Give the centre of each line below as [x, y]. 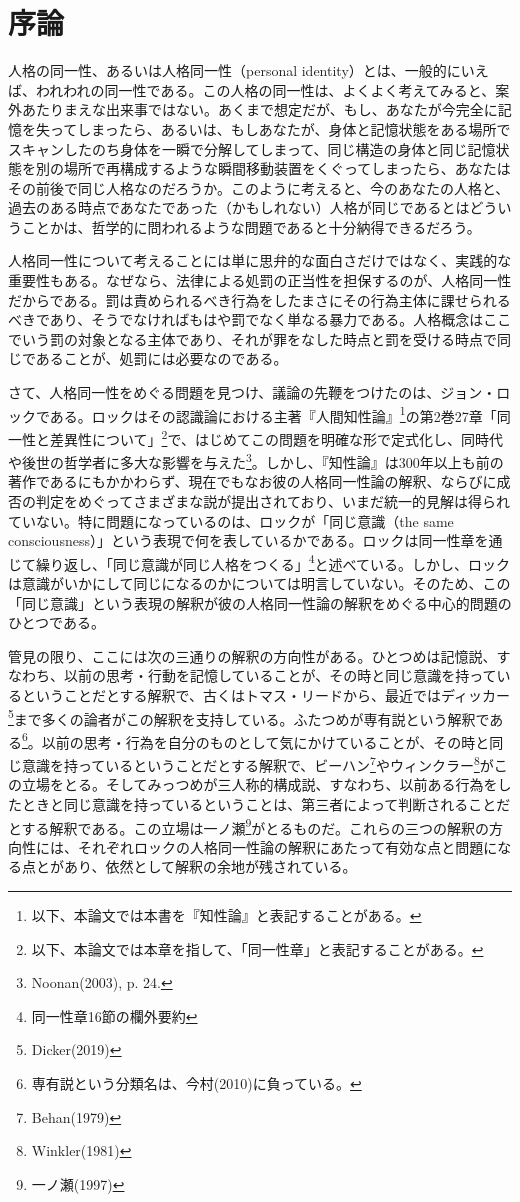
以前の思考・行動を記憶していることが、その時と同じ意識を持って [280, 675]
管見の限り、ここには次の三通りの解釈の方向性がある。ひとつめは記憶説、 [252, 655]
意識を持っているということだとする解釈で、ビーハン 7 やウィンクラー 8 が [257, 763]
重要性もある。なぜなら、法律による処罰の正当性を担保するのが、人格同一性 [260, 280]
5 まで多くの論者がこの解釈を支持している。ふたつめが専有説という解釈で [249, 717]
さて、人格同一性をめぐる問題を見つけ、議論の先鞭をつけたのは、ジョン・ [252, 392]
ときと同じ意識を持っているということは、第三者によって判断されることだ [266, 803]
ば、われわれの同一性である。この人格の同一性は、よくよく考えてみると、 [252, 89]
